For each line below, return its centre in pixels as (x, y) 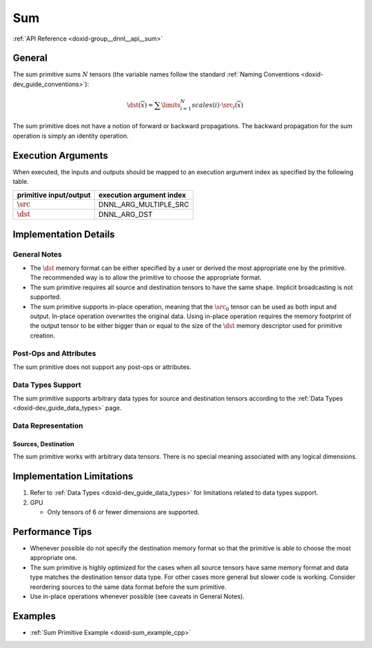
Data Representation (48, 426)
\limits (170, 105)
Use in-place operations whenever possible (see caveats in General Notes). (137, 596)
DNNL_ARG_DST (125, 215)
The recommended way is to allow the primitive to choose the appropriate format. (146, 278)
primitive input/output (54, 195)
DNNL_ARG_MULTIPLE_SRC (144, 205)
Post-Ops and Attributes (54, 353)
